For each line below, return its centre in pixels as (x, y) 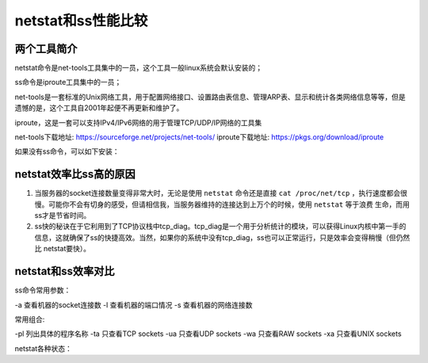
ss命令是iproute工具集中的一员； (68, 82)
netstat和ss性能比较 (81, 21)
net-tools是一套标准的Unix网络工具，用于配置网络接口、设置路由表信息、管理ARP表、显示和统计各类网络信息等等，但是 (210, 97)
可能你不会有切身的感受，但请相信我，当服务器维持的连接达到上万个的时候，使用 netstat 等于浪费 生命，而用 (229, 204)
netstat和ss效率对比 (65, 271)
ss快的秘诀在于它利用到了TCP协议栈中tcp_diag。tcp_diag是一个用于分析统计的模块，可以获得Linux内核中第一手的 (220, 227)
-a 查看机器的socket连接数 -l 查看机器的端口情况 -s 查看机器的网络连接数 (134, 304)
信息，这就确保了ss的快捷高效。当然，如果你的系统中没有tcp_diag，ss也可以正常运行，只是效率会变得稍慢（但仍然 (222, 237)
